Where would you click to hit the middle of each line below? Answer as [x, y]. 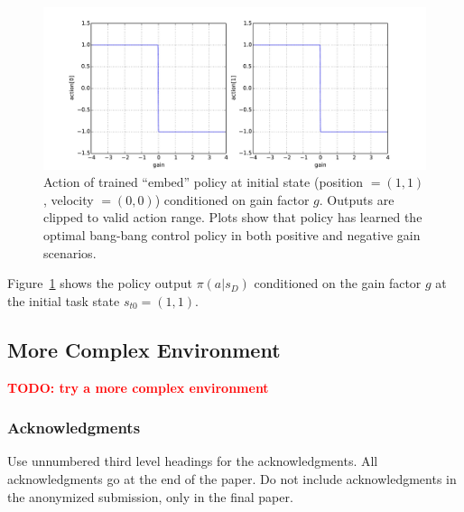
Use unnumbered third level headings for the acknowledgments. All [193, 461]
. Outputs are [357, 199]
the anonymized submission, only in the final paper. [150, 496]
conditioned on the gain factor [338, 283]
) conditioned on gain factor [232, 199]
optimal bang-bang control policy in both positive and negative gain [232, 235]
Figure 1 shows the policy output [100, 283]
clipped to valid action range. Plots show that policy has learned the [233, 217]
